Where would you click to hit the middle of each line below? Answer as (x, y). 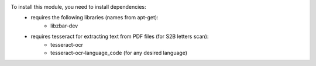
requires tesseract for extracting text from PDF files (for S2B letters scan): (120, 37)
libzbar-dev (64, 26)
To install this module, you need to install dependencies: (78, 7)
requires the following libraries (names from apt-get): (95, 18)
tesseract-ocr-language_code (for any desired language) (119, 53)
